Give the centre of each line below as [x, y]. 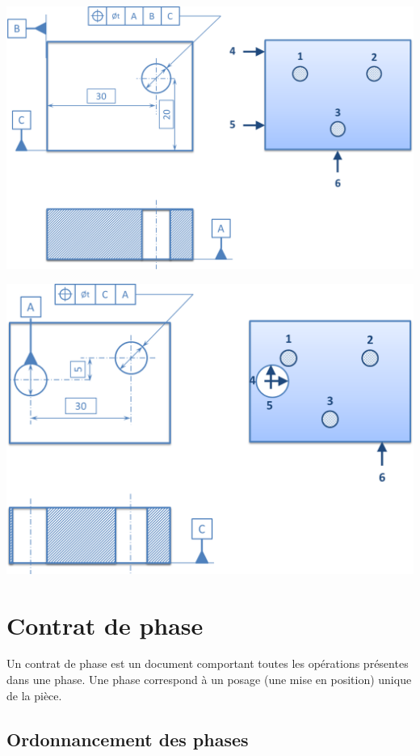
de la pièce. [34, 695]
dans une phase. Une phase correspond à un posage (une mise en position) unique [209, 680]
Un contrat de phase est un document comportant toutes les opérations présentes [208, 663]
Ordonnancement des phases [128, 739]
